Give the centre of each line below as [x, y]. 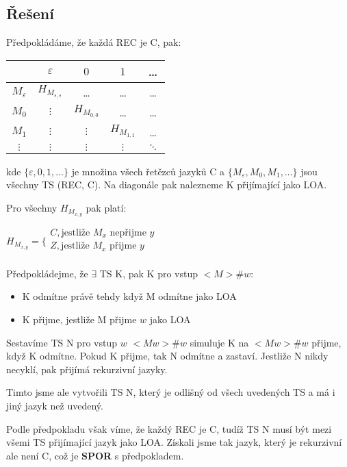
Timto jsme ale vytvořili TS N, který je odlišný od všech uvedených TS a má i [171, 392]
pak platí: [106, 207]
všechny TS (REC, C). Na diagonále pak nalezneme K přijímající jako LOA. [167, 185]
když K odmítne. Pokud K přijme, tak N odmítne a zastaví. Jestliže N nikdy [167, 356]
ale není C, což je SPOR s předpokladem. [95, 455]
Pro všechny [32, 207]
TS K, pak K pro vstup [149, 273]
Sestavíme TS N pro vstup [62, 342]
